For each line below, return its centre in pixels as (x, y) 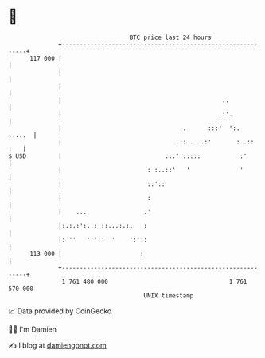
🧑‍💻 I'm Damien (33, 329)
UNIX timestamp (169, 295)
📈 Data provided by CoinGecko (60, 311)
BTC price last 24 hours (171, 37)
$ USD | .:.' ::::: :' (128, 156)
